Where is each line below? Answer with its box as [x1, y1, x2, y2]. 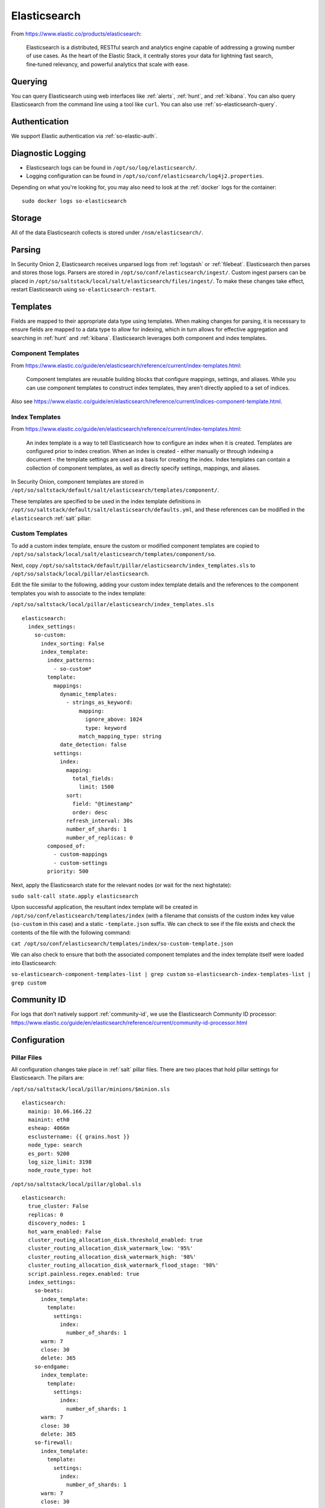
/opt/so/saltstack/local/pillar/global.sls [11, 1180, 141, 1188]
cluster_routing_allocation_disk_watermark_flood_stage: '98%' [28, 1262, 219, 1269]
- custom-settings [53, 860, 108, 866]
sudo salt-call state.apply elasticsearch [11, 893, 138, 900]
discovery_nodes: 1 [28, 1220, 85, 1227]
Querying [11, 76, 48, 87]
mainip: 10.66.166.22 [28, 1107, 92, 1115]
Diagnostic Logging [11, 148, 87, 158]
